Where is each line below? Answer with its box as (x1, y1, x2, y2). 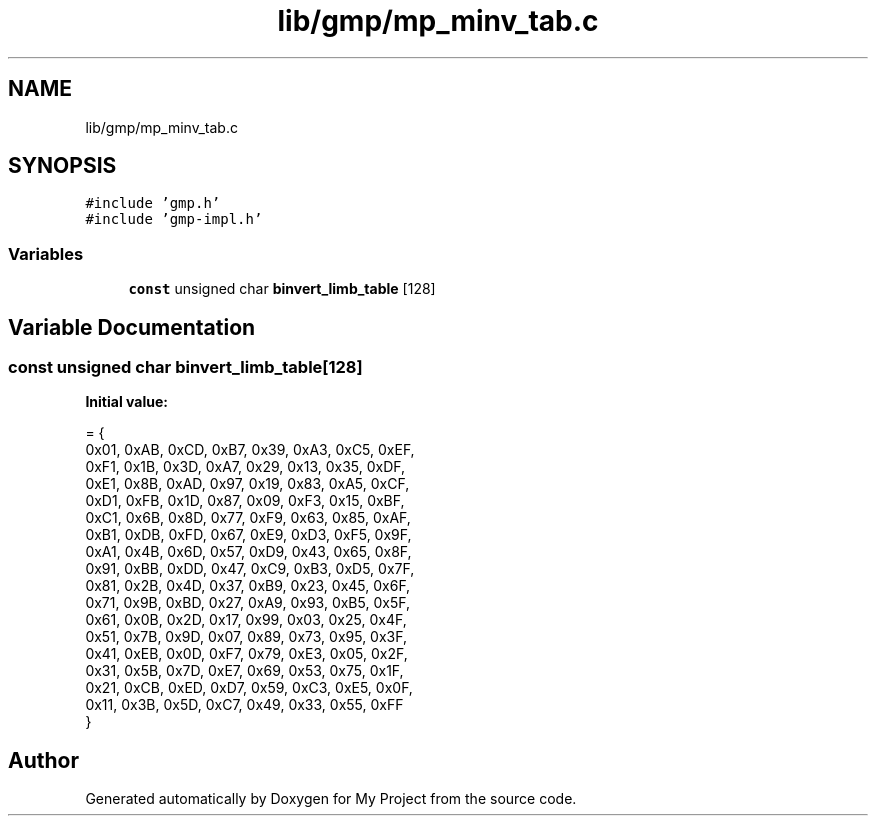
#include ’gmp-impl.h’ (85, 211, 263, 228)
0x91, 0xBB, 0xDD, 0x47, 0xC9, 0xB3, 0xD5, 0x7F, (85, 560, 415, 578)
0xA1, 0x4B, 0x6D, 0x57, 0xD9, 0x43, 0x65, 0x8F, (85, 543, 412, 561)
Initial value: (85, 393, 168, 411)
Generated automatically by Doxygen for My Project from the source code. (85, 790, 577, 808)
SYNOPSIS (8, 153, 117, 179)
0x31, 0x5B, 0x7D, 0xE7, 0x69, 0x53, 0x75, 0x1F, (85, 662, 404, 680)
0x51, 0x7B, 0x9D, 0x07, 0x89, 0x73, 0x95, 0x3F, (85, 628, 407, 646)
